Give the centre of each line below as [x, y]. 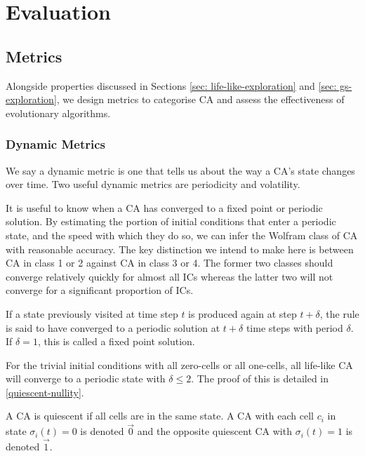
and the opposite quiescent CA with [214, 431]
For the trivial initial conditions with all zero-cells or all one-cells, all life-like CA [179, 364]
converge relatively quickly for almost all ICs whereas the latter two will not [170, 276]
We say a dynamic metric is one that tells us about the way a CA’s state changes [180, 170]
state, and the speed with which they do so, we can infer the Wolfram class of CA [182, 235]
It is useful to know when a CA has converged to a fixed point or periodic [164, 207]
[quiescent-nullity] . [45, 392]
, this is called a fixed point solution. [116, 341]
